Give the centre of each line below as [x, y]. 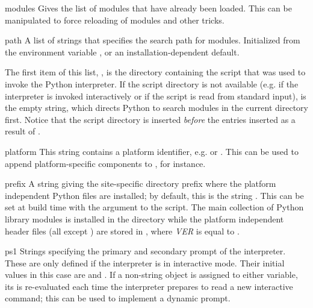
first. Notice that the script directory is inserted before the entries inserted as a [150, 119]
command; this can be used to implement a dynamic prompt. [118, 298]
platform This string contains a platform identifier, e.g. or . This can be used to [152, 151]
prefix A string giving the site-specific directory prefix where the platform [141, 184]
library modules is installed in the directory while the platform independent [144, 218]
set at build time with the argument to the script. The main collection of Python [154, 207]
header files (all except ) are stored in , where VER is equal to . [122, 231]
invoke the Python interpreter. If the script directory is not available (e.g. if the [152, 83]
